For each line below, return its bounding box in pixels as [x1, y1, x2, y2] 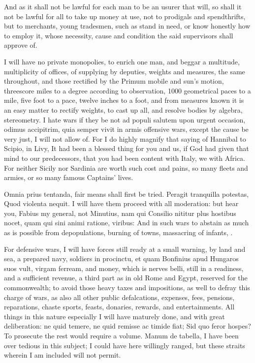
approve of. [4, 40, 37, 50]
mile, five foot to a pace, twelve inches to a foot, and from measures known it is [4, 95, 244, 105]
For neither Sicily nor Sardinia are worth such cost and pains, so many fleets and [4, 162, 248, 173]
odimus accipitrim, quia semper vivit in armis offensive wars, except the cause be [4, 124, 249, 134]
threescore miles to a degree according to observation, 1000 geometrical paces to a [4, 85, 251, 95]
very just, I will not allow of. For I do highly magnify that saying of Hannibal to [4, 133, 246, 144]
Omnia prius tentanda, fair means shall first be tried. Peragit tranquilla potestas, [4, 188, 249, 199]
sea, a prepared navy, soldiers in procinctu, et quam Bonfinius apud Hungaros [4, 253, 239, 264]
